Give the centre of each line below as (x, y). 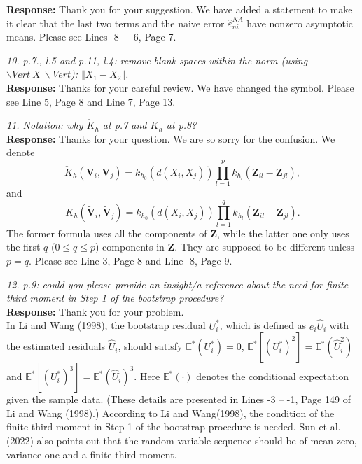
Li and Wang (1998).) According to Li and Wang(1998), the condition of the (170, 413)
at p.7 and (125, 125)
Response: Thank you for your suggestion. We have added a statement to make (180, 9)
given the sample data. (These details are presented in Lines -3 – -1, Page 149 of (179, 399)
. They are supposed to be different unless (264, 247)
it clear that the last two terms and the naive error (116, 23)
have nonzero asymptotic (300, 23)
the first (23, 247)
